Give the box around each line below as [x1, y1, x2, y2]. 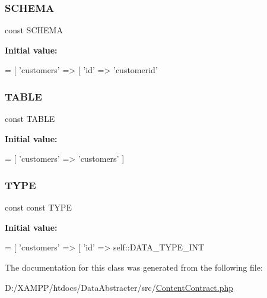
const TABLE [5, 112, 55, 125]
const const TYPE [5, 201, 72, 214]
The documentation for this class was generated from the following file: [5, 261, 263, 273]
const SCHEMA [5, 24, 63, 36]
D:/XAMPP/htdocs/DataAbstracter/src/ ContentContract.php [5, 281, 234, 293]
